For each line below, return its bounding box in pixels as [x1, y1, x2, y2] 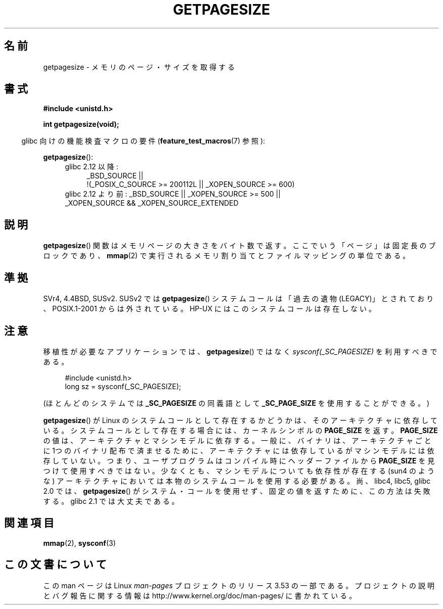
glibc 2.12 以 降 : [65, 162, 118, 171]
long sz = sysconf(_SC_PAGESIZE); [65, 382, 181, 391]
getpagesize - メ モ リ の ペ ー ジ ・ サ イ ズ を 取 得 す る [43, 62, 235, 71]
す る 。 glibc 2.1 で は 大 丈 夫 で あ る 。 [43, 496, 179, 505]
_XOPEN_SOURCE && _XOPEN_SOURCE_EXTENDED [65, 199, 239, 208]
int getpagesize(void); [43, 120, 119, 129]
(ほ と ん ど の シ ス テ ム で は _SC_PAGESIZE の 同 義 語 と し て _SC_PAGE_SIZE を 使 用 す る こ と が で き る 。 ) [43, 398, 430, 407]
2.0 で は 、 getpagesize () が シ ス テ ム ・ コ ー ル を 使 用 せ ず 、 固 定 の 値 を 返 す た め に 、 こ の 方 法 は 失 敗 [43, 486, 430, 495]
